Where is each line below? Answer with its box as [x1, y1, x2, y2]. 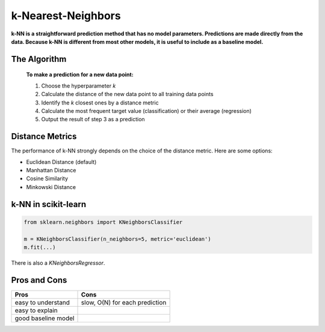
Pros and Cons [11, 275, 67, 285]
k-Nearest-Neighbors [11, 9, 121, 22]
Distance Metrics [11, 131, 77, 142]
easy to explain [14, 306, 58, 315]
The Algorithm [11, 54, 67, 64]
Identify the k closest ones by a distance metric [41, 99, 159, 106]
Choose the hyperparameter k [41, 82, 116, 89]
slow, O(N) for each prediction [81, 298, 167, 306]
